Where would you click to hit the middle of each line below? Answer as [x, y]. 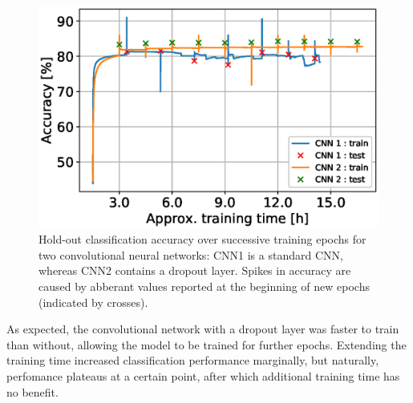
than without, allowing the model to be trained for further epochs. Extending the [206, 344]
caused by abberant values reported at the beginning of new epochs [204, 286]
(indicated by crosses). [93, 302]
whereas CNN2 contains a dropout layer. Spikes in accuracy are [195, 270]
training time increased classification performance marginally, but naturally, [193, 360]
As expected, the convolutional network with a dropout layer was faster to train [203, 329]
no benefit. [32, 391]
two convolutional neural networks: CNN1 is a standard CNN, [191, 254]
